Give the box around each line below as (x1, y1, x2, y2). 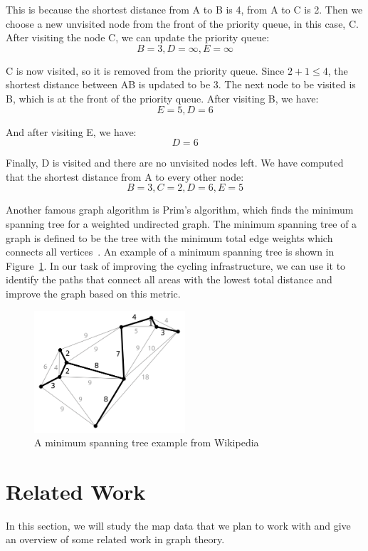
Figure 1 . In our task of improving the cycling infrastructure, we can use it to (6, 258, 346, 273)
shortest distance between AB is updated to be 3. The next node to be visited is (6, 77, 356, 92)
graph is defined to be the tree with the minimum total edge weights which (6, 230, 333, 245)
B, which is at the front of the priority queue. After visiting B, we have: (6, 90, 319, 105)
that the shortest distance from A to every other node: (6, 169, 244, 184)
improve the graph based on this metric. (6, 285, 181, 300)
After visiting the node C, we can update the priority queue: (6, 30, 270, 45)
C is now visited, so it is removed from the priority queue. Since (6, 63, 285, 78)
